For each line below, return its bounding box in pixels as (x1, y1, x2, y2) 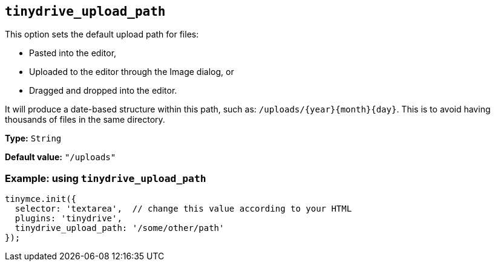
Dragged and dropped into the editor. (29, 85, 177, 96)
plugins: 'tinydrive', (15, 213, 122, 224)
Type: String (5, 133, 62, 144)
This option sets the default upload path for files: (5, 29, 199, 40)
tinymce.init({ (5, 194, 77, 204)
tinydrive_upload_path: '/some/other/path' (15, 223, 225, 233)
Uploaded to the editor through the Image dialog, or (29, 66, 234, 77)
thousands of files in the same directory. (5, 114, 165, 125)
